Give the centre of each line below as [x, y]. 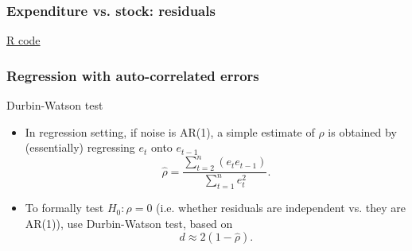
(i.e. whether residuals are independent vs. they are [281, 208]
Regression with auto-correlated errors [133, 75]
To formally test [64, 208]
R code [23, 40]
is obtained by [362, 131]
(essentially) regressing [80, 147]
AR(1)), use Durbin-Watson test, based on [129, 223]
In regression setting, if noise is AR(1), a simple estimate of [170, 131]
